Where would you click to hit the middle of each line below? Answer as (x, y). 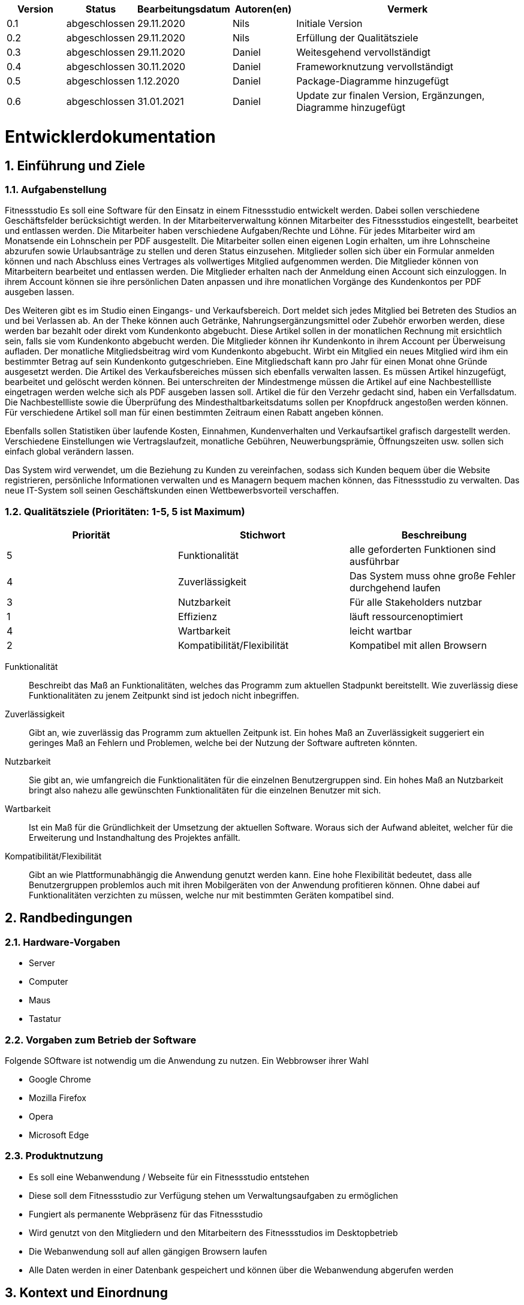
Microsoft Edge (59, 1135)
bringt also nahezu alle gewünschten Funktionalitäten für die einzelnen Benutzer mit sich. (205, 790)
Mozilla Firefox (58, 1098)
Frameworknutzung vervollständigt (375, 67)
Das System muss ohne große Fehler (432, 576)
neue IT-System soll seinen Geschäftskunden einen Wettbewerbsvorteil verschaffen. (172, 491)
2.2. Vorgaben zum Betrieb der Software (101, 1040)
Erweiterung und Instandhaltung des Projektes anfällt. (135, 838)
